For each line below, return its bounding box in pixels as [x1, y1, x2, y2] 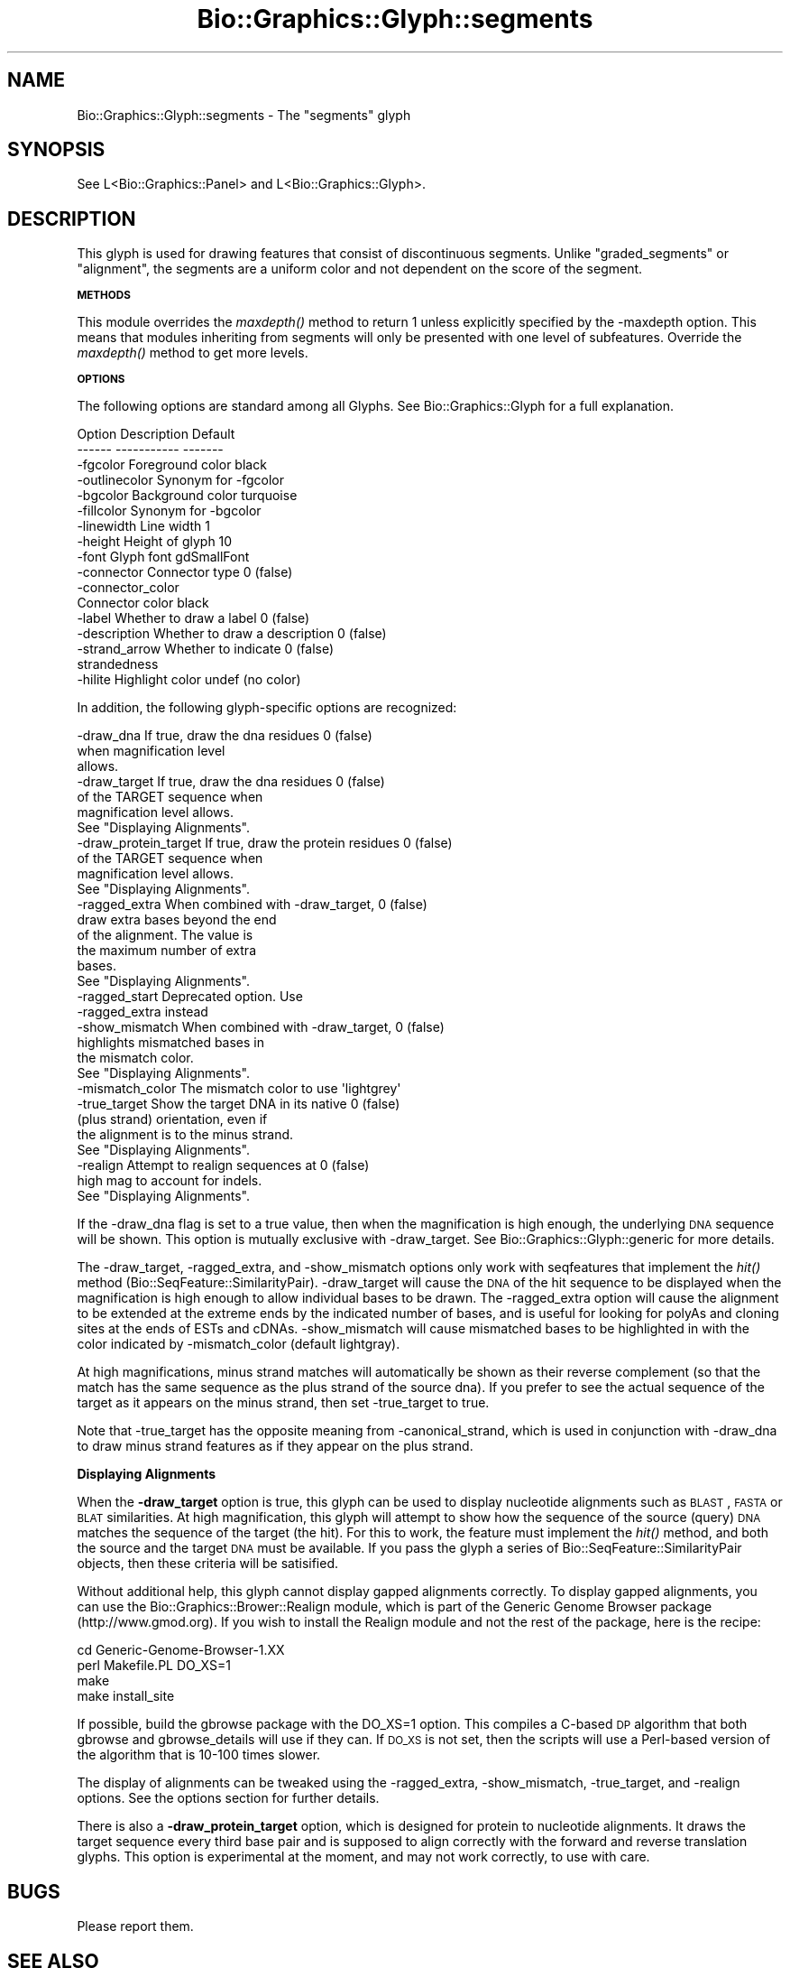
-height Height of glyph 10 [77, 534, 233, 550]
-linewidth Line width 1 [77, 518, 211, 534]
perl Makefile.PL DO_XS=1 [77, 1657, 231, 1674]
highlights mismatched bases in [77, 1035, 265, 1051]
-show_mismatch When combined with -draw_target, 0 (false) [77, 1019, 445, 1035]
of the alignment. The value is [77, 927, 253, 943]
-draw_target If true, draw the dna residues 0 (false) [77, 774, 385, 790]
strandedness [77, 656, 159, 673]
